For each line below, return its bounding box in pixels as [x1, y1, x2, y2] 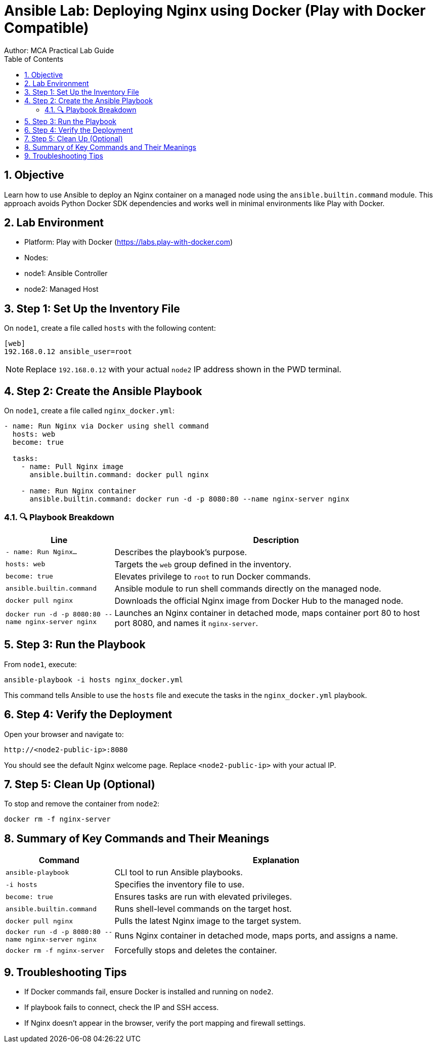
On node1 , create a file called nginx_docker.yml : [4, 406, 175, 415]
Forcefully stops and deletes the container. [114, 945, 277, 956]
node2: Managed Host [24, 285, 99, 294]
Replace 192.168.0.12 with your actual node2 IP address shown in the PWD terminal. [26, 364, 341, 375]
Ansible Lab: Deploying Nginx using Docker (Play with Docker [4, 2, 426, 19]
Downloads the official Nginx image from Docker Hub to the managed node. [114, 595, 404, 606]
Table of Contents [4, 54, 64, 63]
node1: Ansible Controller [24, 269, 108, 278]
